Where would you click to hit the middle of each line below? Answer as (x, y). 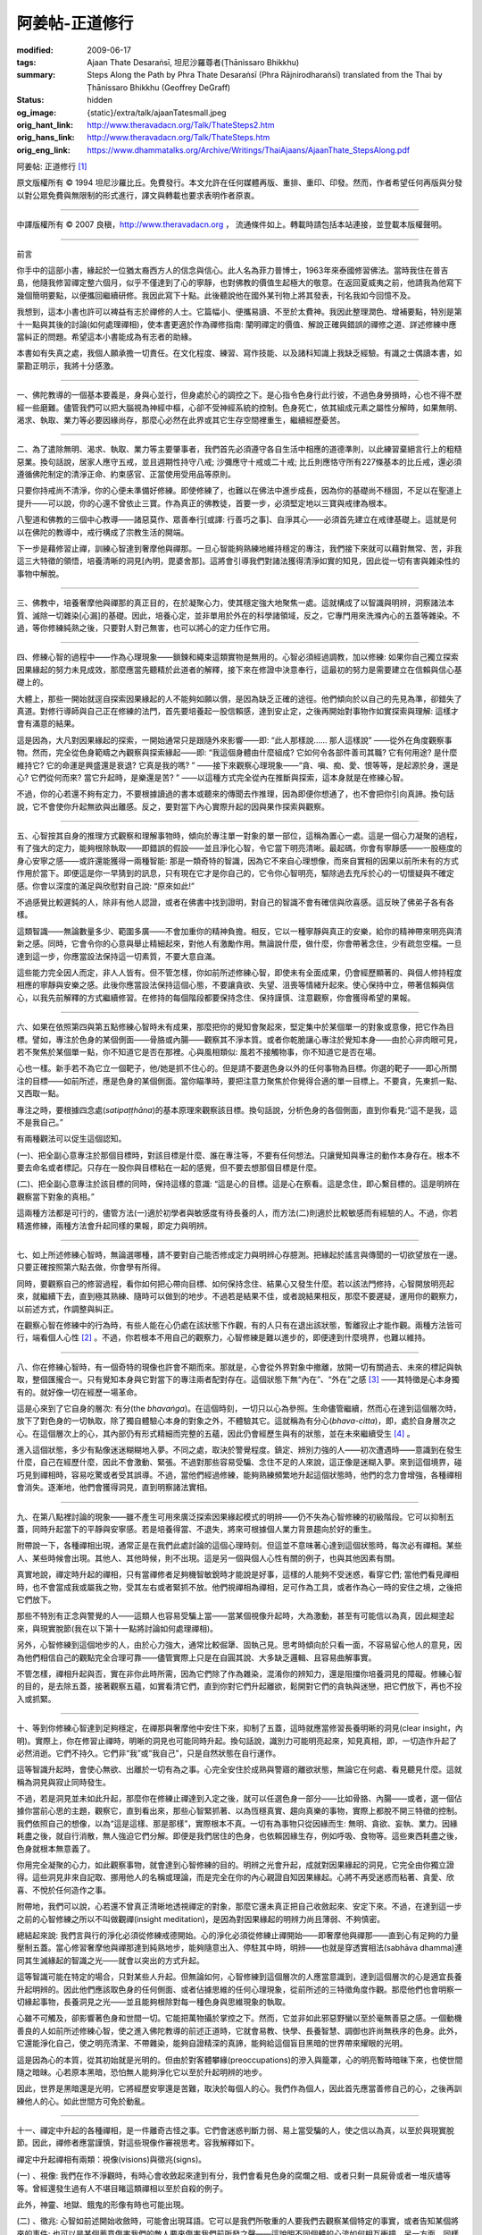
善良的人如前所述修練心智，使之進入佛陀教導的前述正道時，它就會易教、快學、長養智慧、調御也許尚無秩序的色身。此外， (239, 2030)
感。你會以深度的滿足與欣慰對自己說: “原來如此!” (106, 886)
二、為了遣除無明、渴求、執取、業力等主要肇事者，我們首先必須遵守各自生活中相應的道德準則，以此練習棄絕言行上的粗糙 (239, 449)
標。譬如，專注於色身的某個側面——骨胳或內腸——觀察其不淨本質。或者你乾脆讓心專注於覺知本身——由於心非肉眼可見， (239, 1039)
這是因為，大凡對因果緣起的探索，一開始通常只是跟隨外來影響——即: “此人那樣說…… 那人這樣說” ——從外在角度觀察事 (234, 740)
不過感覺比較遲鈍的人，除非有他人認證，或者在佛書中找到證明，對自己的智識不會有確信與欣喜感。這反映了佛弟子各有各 (235, 902)
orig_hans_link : (46, 138)
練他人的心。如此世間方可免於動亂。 (83, 2101)
